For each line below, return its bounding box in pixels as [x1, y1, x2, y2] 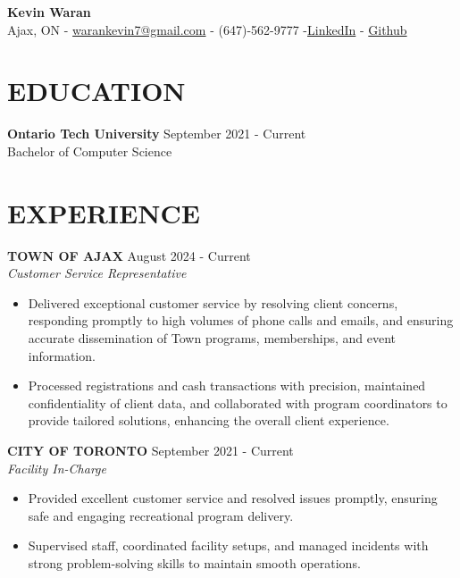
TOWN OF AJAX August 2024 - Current [7, 246, 251, 264]
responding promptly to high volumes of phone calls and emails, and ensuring [28, 311, 454, 330]
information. [28, 346, 96, 364]
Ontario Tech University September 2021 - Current [7, 124, 306, 143]
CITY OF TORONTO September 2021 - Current [7, 440, 294, 459]
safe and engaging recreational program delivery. [28, 506, 294, 524]
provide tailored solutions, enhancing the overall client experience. [28, 411, 389, 430]
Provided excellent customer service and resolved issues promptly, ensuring [28, 489, 438, 507]
